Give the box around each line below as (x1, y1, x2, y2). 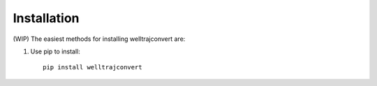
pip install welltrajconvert (43, 63, 142, 71)
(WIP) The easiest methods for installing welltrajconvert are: (13, 35, 186, 43)
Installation (13, 10, 80, 26)
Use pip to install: (30, 47, 80, 55)
